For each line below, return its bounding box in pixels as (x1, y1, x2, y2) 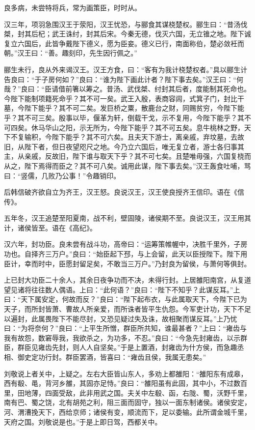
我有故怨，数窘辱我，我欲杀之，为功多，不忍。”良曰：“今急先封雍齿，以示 (4, 332, 241, 343)
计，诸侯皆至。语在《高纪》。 (4, 222, 97, 232)
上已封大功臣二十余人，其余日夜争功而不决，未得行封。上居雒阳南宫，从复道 (4, 275, 251, 285)
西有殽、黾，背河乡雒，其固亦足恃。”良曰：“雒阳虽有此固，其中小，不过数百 (4, 378, 248, 388)
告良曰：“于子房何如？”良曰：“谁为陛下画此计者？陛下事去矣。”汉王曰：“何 (4, 74, 244, 84)
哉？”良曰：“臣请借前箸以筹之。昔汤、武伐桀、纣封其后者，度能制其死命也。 (4, 84, 251, 94)
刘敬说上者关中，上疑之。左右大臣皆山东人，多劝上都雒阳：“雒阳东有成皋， (4, 368, 248, 378)
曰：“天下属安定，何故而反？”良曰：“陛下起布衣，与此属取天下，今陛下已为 (4, 294, 247, 304)
